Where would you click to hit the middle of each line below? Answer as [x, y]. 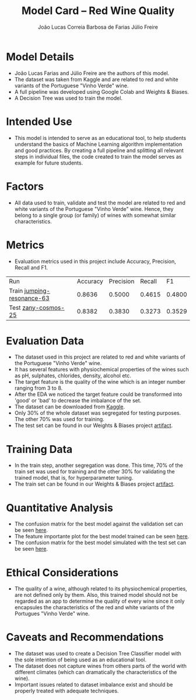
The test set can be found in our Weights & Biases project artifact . [94, 425]
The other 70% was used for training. [60, 419]
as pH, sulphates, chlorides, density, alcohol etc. [73, 375]
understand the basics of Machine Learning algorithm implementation [98, 144]
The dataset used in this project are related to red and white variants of [100, 357]
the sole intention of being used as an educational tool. [80, 660]
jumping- [37, 291]
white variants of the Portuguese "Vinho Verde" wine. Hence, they [94, 209]
